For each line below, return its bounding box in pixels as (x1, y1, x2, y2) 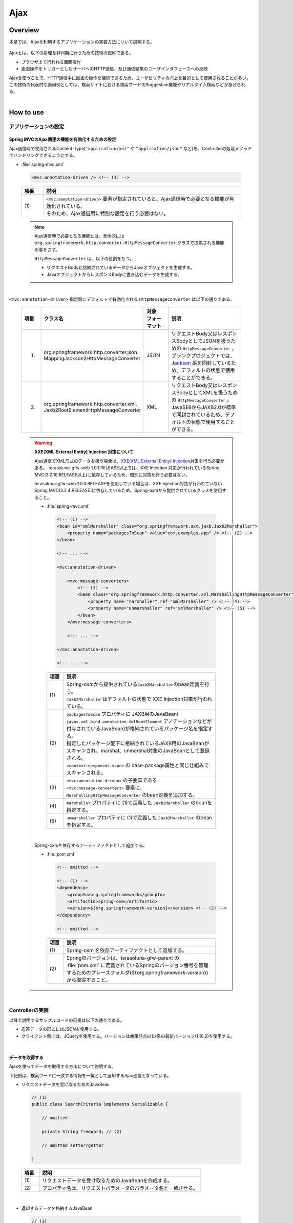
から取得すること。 (66, 976, 111, 983)
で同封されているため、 (171, 411, 226, 418)
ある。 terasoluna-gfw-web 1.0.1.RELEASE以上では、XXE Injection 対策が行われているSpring (34, 465, 220, 471)
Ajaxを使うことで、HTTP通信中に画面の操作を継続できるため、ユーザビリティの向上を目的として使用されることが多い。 (9, 75, 251, 81)
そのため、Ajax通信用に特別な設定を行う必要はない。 (46, 210, 169, 217)
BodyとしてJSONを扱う (176, 338, 231, 344)
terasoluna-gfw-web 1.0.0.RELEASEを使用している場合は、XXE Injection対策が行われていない (34, 480, 222, 486)
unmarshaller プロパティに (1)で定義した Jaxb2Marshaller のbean (66, 815, 212, 821)
